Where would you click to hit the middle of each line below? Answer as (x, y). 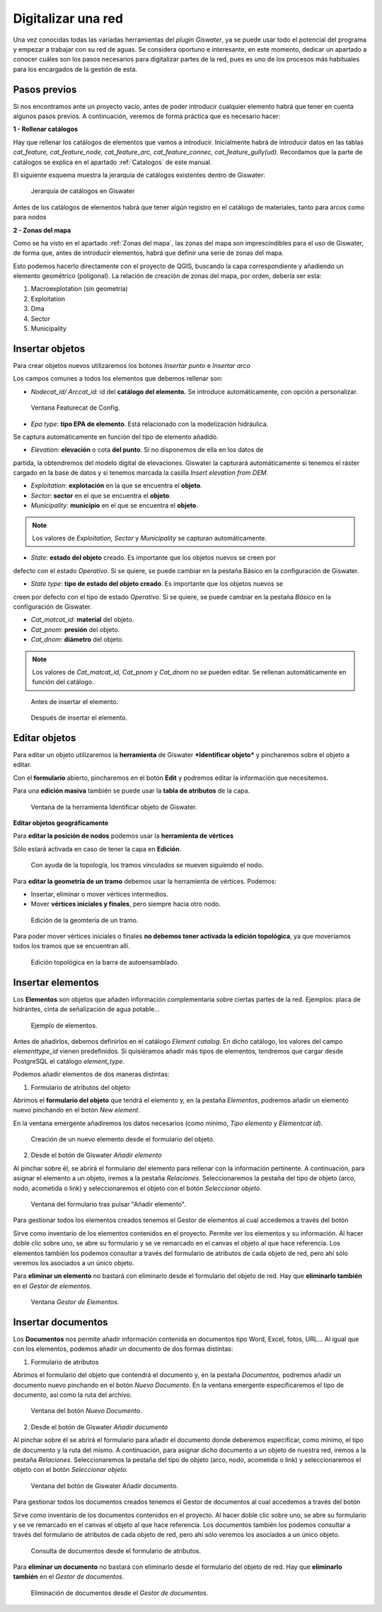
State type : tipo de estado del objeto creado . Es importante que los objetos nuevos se (157, 584)
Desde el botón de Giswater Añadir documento (99, 1427)
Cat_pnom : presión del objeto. (75, 629)
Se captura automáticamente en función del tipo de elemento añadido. (116, 437)
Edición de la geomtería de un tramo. (85, 920)
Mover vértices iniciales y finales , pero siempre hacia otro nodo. (126, 904)
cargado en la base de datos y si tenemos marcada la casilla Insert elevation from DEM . (141, 473)
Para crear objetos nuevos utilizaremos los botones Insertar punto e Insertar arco (132, 365)
